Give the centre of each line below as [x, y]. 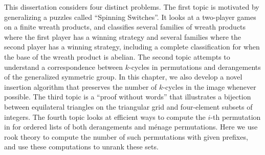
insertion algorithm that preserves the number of [81, 86]
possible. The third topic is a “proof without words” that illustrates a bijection [128, 97]
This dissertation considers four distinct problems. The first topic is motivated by [132, 7]
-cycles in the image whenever [209, 86]
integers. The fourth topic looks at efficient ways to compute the [105, 117]
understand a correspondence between [64, 67]
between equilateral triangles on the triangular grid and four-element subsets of [128, 106]
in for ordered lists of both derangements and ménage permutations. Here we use [131, 127]
